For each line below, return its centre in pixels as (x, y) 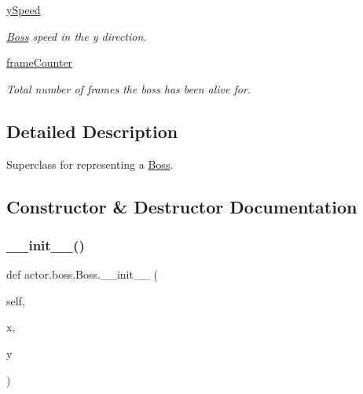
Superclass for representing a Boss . (90, 164)
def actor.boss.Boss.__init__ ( (82, 274)
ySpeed (24, 9)
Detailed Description (92, 131)
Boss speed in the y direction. (77, 36)
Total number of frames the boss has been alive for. (129, 88)
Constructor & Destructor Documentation (182, 206)
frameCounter (40, 62)
